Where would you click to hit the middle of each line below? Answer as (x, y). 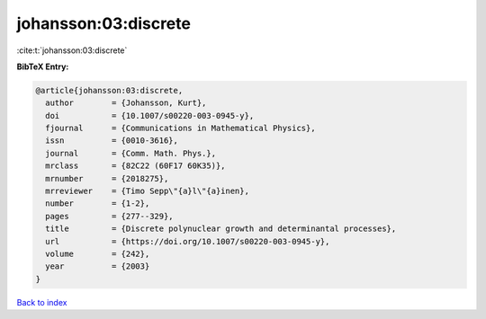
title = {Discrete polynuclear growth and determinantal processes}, (221, 229)
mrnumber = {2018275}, (107, 178)
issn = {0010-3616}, (112, 141)
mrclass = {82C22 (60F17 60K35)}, (135, 166)
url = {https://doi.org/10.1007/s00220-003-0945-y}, (188, 241)
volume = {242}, (98, 254)
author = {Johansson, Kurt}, (126, 103)
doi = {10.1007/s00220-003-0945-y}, (150, 115)
